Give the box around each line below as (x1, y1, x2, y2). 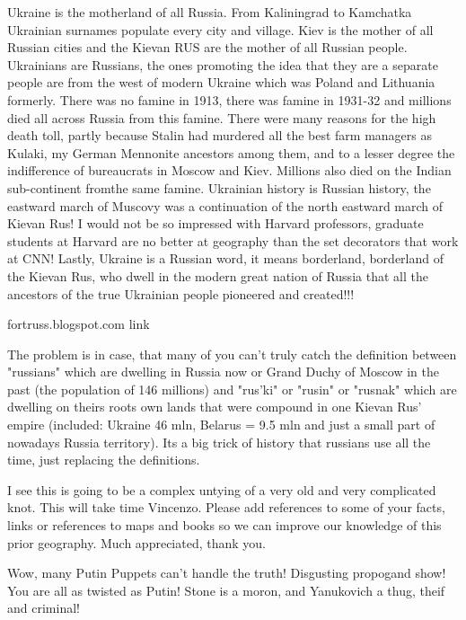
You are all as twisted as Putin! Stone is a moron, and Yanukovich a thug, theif (7, 580, 445, 599)
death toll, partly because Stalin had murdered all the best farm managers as (7, 126, 433, 145)
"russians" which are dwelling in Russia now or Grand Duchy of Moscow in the (7, 362, 439, 381)
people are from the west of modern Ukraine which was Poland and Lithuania (7, 73, 435, 92)
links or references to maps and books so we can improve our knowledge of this (7, 516, 442, 535)
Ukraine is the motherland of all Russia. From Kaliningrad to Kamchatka (7, 3, 412, 21)
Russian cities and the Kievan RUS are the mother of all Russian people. (7, 38, 408, 57)
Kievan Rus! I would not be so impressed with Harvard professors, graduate (7, 214, 424, 233)
